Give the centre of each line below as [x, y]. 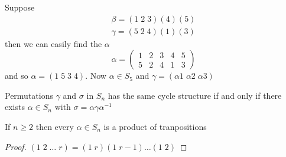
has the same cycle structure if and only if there [195, 95]
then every [55, 127]
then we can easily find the [53, 43]
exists [15, 107]
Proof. [16, 146]
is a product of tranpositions [155, 127]
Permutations [29, 95]
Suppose [20, 7]
